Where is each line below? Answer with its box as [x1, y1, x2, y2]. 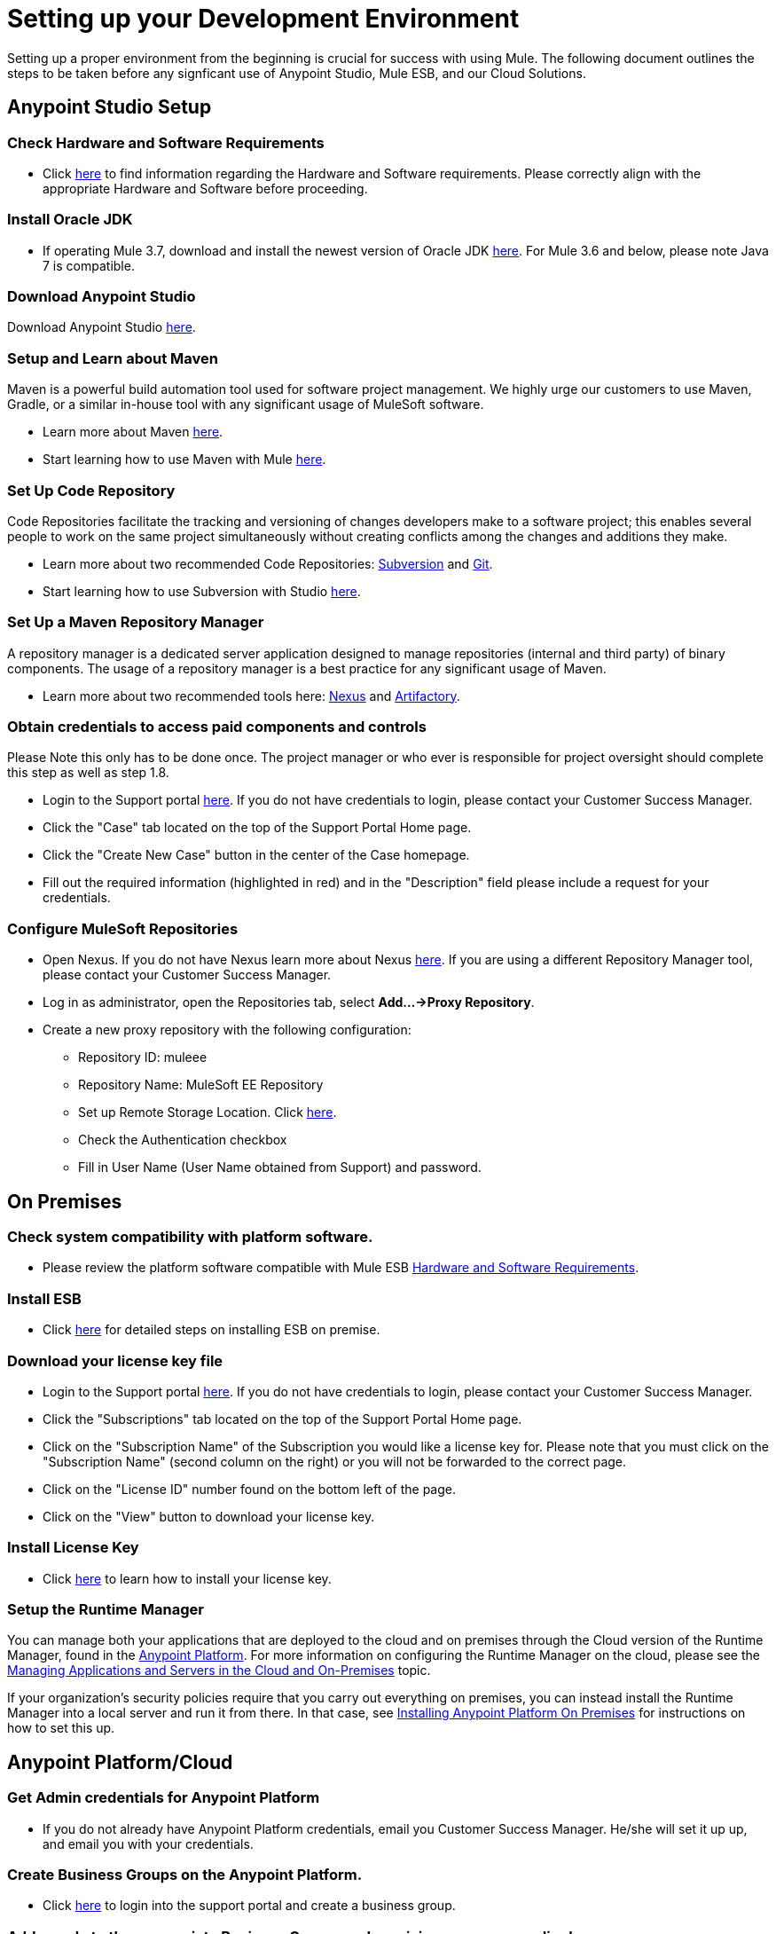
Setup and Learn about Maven [7, 349, 218, 367]
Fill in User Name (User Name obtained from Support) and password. [78, 1160, 482, 1175]
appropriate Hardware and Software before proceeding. [43, 180, 368, 196]
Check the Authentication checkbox [78, 1132, 287, 1148]
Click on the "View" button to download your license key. [43, 1508, 375, 1524]
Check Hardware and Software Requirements [7, 133, 325, 152]
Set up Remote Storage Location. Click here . [78, 1105, 337, 1120]
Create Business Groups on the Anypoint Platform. [7, 1866, 363, 1884]
